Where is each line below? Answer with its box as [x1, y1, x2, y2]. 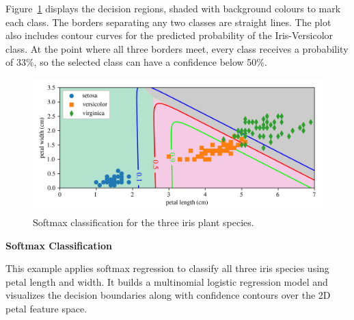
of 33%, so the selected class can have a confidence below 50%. [5, 55, 267, 69]
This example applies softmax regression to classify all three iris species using [5, 261, 329, 275]
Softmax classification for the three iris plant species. [33, 215, 254, 229]
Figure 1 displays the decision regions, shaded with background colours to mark [5, 1, 341, 15]
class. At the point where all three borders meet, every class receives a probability [5, 41, 349, 56]
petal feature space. [5, 301, 87, 315]
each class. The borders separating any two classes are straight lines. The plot [5, 14, 331, 29]
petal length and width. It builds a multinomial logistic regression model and [5, 274, 328, 288]
